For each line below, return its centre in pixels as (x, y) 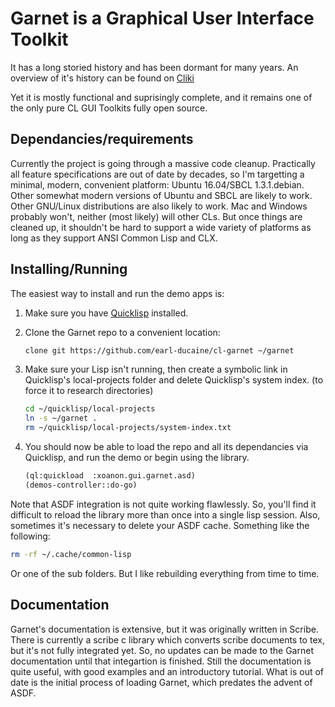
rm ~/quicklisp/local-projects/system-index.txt (128, 428)
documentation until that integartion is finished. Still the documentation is (161, 661)
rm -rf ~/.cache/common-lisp (71, 554)
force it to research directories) (89, 391)
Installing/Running (69, 269)
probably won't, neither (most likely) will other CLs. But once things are (156, 216)
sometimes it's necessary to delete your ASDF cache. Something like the (160, 525)
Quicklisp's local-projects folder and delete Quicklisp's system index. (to (174, 380)
